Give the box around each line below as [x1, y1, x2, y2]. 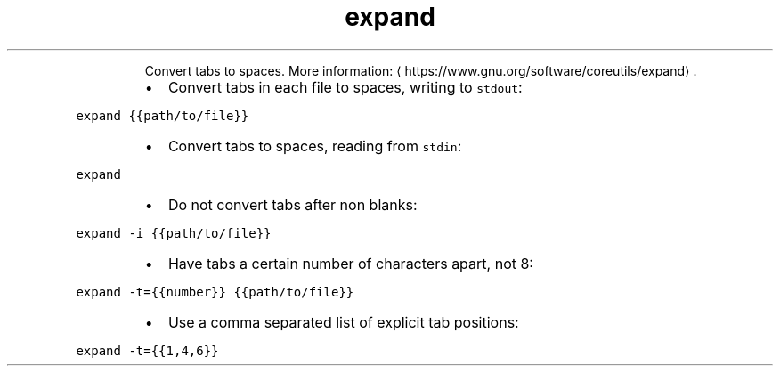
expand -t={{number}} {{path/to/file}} [76, 284, 354, 299]
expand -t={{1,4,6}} [76, 343, 219, 358]
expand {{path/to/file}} [76, 108, 249, 123]
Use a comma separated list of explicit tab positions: [167, 312, 519, 331]
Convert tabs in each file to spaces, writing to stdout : [167, 77, 523, 96]
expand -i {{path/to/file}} [76, 225, 272, 240]
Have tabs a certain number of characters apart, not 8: [167, 254, 533, 272]
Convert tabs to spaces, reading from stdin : [167, 136, 462, 155]
